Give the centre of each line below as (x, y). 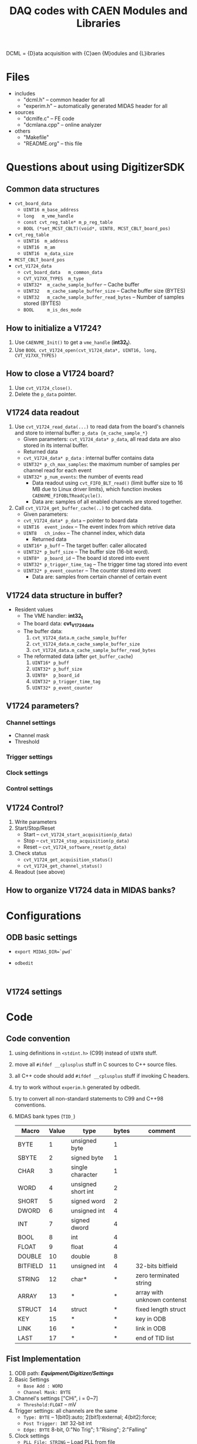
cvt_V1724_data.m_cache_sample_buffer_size (86, 644)
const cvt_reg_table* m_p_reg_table (68, 223)
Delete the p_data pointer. (45, 394)
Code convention (38, 1039)
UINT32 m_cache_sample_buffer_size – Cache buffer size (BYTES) (104, 291)
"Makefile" (36, 137)
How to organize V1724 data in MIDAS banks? (91, 890)
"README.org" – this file (53, 144)
